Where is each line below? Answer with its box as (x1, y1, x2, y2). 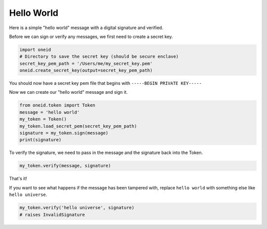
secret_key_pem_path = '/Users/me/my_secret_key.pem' (19, 61, 153, 66)
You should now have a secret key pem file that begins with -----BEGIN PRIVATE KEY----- (9, 80, 202, 86)
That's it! (9, 176, 27, 182)
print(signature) (19, 137, 62, 143)
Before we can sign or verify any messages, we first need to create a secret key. (9, 34, 173, 39)
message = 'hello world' (19, 109, 80, 115)
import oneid (19, 47, 51, 52)
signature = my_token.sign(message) (19, 130, 109, 136)
